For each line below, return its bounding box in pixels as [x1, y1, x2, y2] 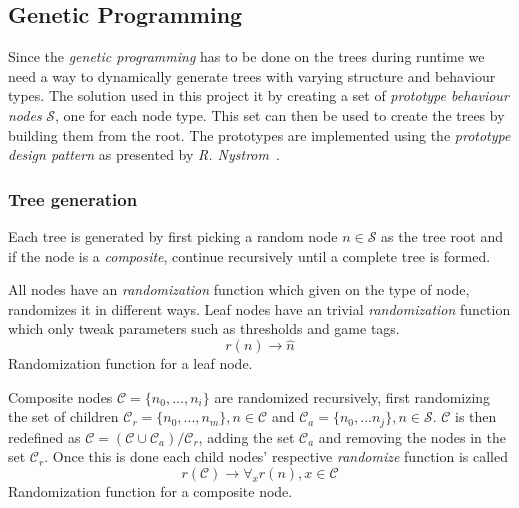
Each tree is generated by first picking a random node [8, 225, 338, 246]
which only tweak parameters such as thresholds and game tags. [8, 318, 400, 339]
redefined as [8, 426, 81, 447]
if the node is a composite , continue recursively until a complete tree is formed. [8, 245, 491, 266]
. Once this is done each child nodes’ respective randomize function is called [44, 446, 509, 467]
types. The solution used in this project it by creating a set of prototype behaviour [8, 85, 509, 106]
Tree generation [8, 186, 138, 211]
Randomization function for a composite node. [8, 481, 293, 501]
